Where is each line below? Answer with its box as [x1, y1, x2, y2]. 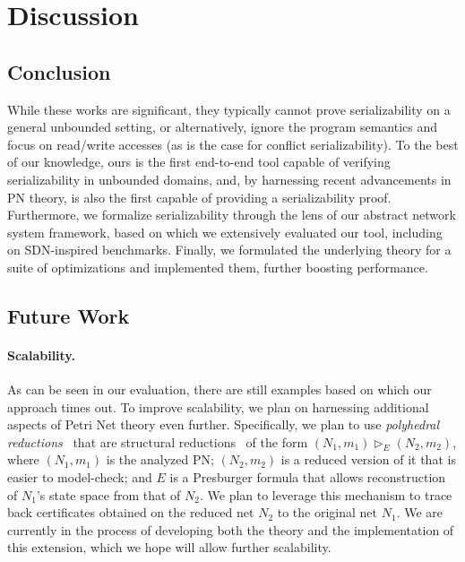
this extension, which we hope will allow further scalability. [7, 538, 332, 557]
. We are [396, 503, 443, 522]
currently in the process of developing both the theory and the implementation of [7, 520, 454, 539]
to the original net [277, 503, 378, 522]
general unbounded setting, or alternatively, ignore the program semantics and [7, 117, 438, 136]
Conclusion [7, 57, 111, 85]
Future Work [7, 301, 130, 329]
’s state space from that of [36, 485, 181, 504]
